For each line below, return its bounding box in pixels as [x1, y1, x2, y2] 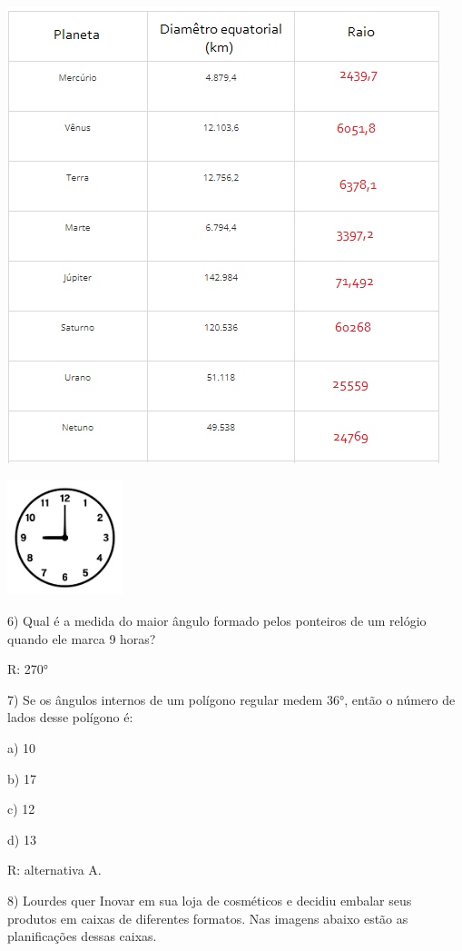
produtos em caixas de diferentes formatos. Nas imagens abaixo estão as [7, 908, 408, 927]
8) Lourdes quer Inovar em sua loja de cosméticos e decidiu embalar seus [7, 890, 412, 909]
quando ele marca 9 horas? [7, 629, 156, 648]
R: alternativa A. [7, 860, 102, 879]
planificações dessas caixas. [7, 926, 157, 946]
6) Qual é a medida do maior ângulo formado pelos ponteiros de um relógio [7, 610, 427, 629]
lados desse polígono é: [7, 708, 133, 727]
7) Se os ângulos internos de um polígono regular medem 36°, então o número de [7, 689, 456, 708]
